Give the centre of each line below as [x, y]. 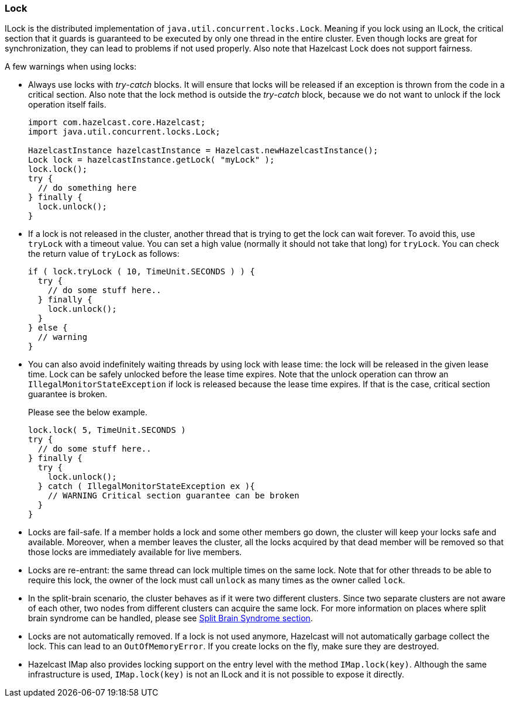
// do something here [87, 188]
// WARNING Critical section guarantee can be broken [173, 496]
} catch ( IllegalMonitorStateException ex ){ [146, 486]
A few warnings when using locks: [71, 67]
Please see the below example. [88, 412]
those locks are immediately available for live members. [135, 552]
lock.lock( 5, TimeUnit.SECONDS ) [107, 430]
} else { [48, 328]
